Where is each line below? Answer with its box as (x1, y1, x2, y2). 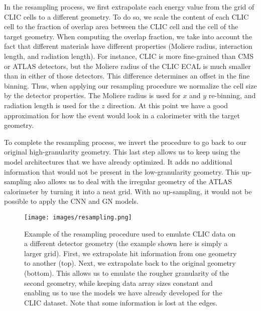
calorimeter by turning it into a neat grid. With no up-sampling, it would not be (4, 186, 252, 196)
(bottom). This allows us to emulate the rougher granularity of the (24, 267, 229, 278)
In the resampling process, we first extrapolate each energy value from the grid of (4, 2, 254, 12)
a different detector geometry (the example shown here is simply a (24, 238, 228, 249)
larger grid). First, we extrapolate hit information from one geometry (24, 248, 237, 258)
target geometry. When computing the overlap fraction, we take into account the (4, 31, 252, 41)
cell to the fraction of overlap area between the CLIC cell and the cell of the (4, 21, 238, 32)
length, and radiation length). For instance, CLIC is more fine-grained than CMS (4, 50, 253, 61)
